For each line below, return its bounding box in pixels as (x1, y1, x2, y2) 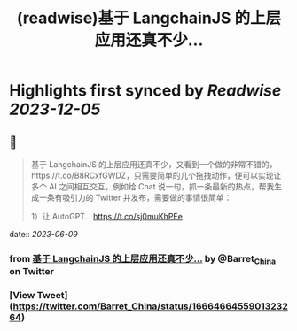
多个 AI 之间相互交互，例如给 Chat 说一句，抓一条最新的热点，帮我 (30, 181, 275, 191)
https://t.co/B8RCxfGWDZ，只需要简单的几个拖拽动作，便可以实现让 (30, 170, 282, 181)
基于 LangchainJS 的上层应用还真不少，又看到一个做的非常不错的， (30, 159, 277, 169)
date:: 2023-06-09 (9, 229, 78, 239)
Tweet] (36, 289, 68, 302)
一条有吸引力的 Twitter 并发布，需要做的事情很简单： (38, 192, 232, 203)
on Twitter (9, 266, 55, 278)
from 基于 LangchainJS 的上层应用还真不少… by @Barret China (9, 252, 277, 266)
